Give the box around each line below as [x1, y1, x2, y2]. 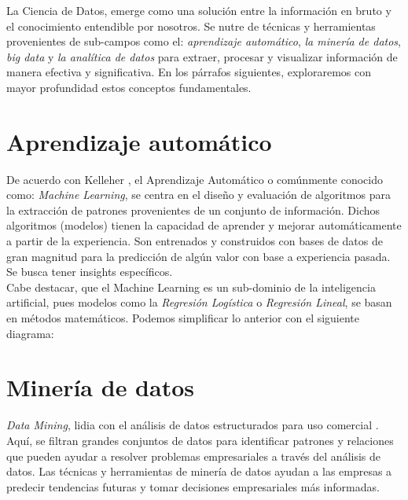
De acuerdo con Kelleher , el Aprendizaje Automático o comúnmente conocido [6, 171, 384, 187]
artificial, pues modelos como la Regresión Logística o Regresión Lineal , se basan [6, 294, 392, 311]
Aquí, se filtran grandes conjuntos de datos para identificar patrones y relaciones [6, 432, 394, 448]
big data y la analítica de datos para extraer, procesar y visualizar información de [6, 48, 398, 64]
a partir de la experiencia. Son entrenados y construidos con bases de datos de [6, 233, 383, 249]
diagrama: [6, 325, 54, 341]
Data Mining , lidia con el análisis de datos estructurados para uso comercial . [6, 417, 379, 433]
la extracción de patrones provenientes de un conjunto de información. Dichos [6, 201, 380, 218]
